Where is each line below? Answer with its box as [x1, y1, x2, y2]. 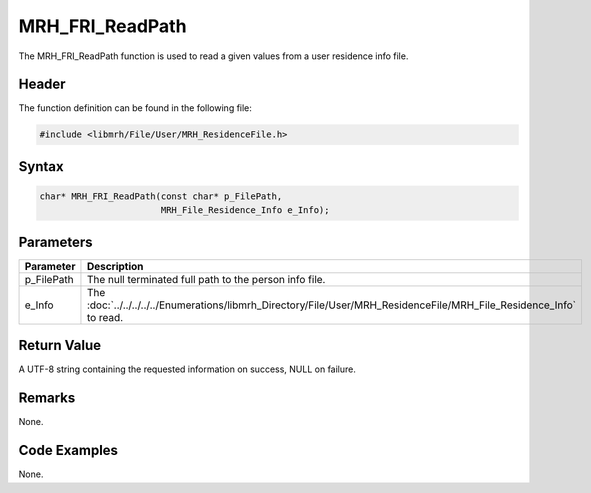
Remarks [18, 390, 76, 407]
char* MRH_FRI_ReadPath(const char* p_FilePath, [39, 191, 283, 202]
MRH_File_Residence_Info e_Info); [160, 205, 330, 216]
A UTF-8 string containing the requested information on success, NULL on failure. [18, 363, 357, 375]
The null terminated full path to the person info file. [86, 272, 326, 286]
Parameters [18, 233, 93, 250]
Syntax [18, 158, 64, 175]
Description [86, 259, 144, 273]
